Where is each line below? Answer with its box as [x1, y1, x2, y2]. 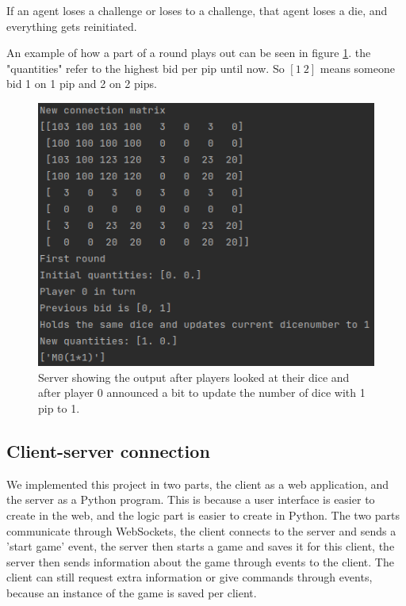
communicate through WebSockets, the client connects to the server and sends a [6, 522, 396, 539]
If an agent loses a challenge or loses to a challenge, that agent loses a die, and [6, 2, 388, 18]
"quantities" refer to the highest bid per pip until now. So [6, 59, 285, 76]
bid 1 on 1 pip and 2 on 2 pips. [6, 75, 157, 92]
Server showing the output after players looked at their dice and [38, 368, 350, 385]
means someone [320, 59, 395, 76]
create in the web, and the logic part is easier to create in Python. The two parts [6, 506, 400, 523]
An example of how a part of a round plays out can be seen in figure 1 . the [6, 44, 371, 61]
